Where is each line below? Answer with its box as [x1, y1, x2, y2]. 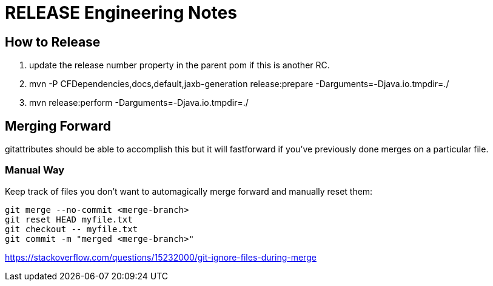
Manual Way [5, 164, 65, 177]
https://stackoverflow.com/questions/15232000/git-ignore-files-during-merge [5, 252, 317, 262]
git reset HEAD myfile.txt [5, 214, 133, 224]
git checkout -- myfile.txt [5, 224, 138, 234]
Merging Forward [5, 118, 111, 134]
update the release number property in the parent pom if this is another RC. [29, 60, 330, 71]
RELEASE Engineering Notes [5, 2, 237, 23]
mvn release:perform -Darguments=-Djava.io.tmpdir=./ [29, 97, 249, 108]
